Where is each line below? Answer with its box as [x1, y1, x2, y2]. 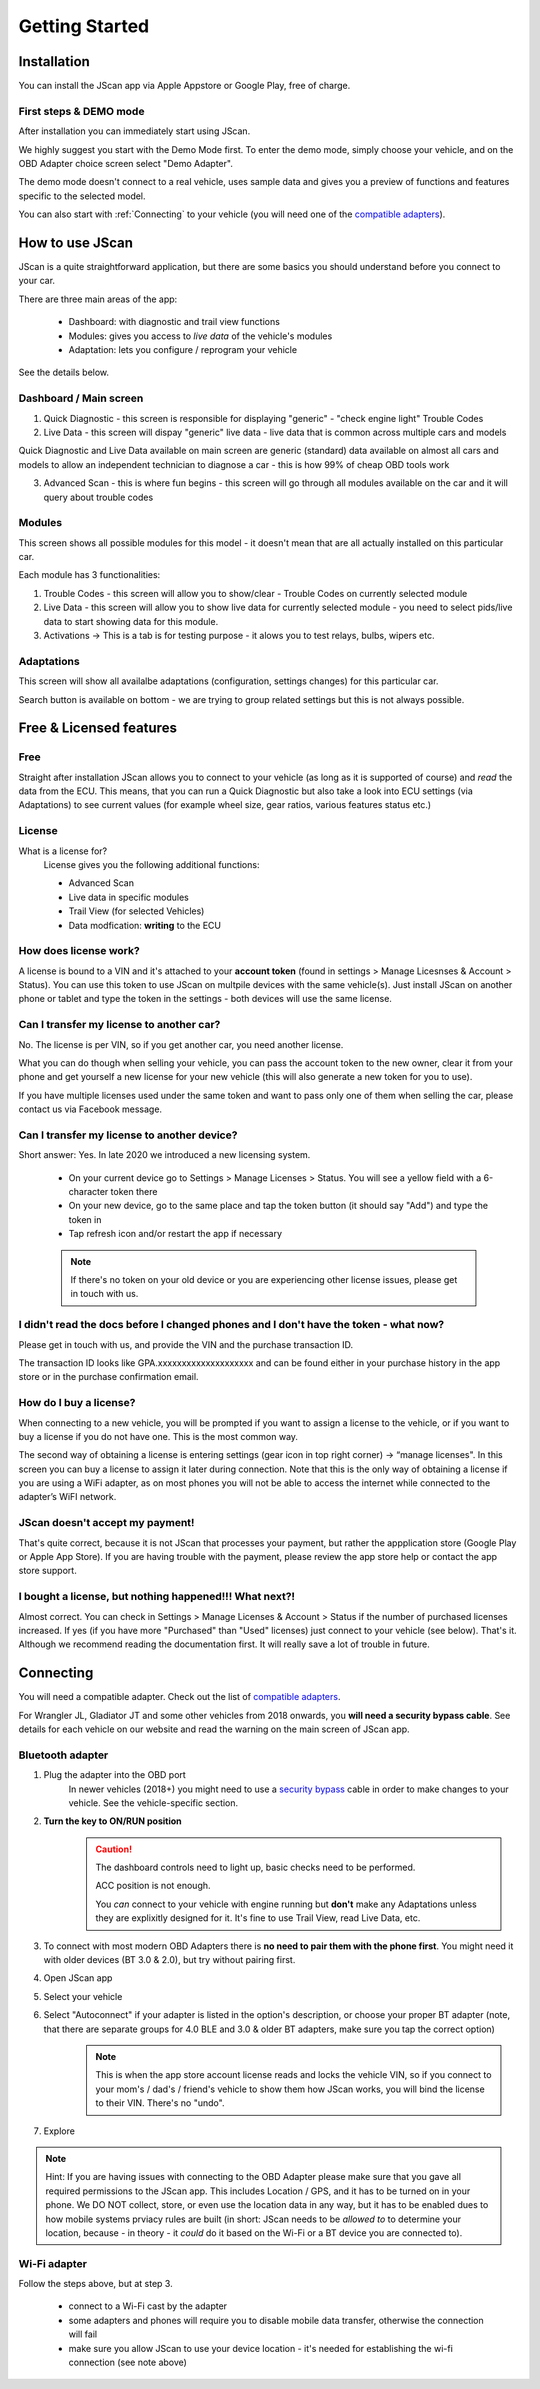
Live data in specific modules [68, 891, 189, 903]
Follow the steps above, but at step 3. [18, 2278, 174, 2290]
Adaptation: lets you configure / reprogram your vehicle [68, 344, 298, 356]
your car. [18, 275, 55, 287]
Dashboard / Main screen [18, 391, 144, 405]
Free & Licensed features [18, 720, 177, 737]
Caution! [95, 1843, 133, 1855]
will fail [68, 2328, 98, 2340]
